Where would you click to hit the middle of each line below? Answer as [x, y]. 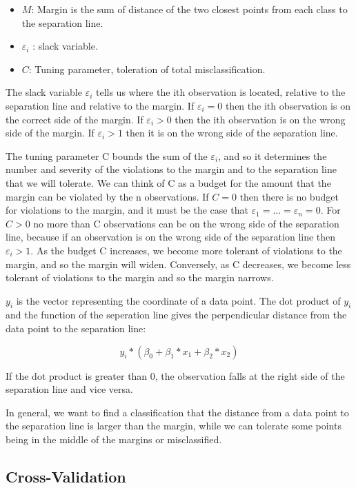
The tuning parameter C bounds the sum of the [107, 155]
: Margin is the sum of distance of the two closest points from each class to [189, 9]
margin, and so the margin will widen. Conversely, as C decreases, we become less [178, 264]
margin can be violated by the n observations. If [107, 196]
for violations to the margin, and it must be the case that [127, 210]
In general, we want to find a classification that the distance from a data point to [177, 412]
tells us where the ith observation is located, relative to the [220, 92]
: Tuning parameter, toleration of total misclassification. [147, 69]
